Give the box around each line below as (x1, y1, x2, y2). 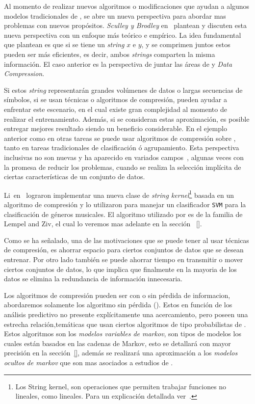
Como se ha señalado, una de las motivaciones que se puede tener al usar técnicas (4, 235, 249, 245)
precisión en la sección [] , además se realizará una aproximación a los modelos (4, 348, 238, 358)
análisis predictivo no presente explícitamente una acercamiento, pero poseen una (4, 309, 248, 319)
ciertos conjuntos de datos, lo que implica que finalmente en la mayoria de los (4, 264, 237, 274)
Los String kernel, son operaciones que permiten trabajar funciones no (15, 381, 227, 391)
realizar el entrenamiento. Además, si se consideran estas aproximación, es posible (4, 113, 250, 124)
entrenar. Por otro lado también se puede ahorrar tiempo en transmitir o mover (4, 254, 243, 264)
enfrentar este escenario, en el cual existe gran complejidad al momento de (4, 104, 227, 114)
